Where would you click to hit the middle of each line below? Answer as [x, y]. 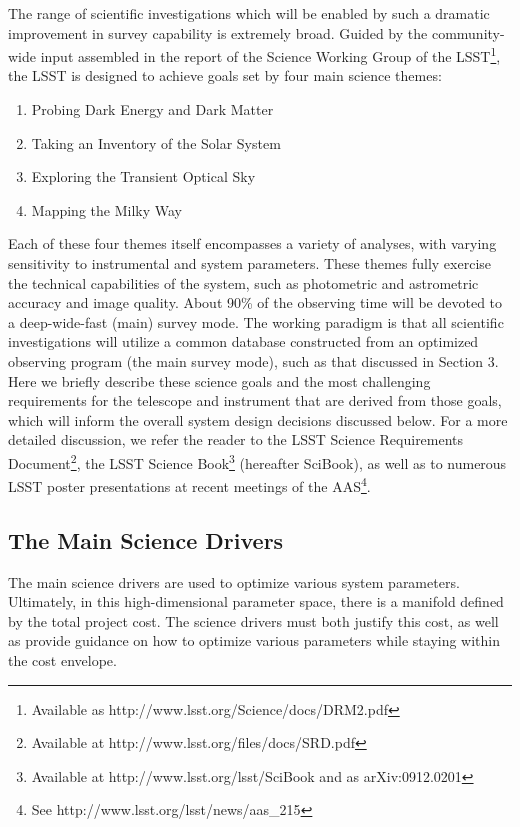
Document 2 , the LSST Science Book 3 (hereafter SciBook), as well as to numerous [257, 461]
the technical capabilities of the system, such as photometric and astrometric [243, 282]
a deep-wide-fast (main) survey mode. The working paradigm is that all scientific [256, 321]
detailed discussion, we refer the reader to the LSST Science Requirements [236, 439]
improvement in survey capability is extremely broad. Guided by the [218, 32]
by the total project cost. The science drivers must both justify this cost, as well [253, 620]
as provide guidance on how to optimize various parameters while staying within [254, 640]
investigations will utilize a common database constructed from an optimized [243, 341]
